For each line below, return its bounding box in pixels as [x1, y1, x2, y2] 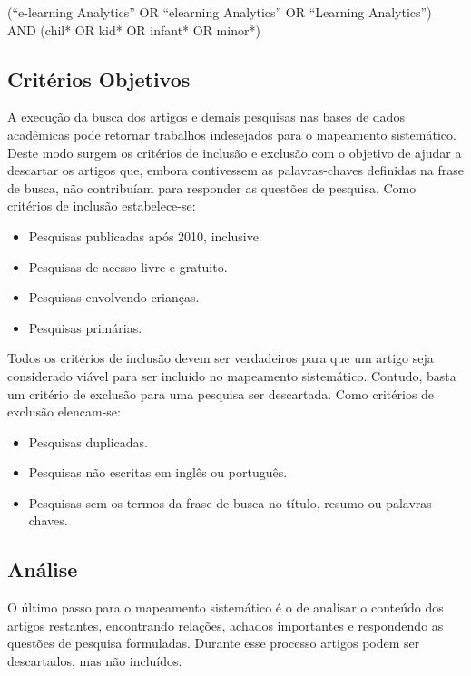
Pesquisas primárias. [28, 318, 142, 337]
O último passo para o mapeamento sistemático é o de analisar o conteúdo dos [7, 598, 444, 617]
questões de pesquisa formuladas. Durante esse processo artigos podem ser [7, 633, 420, 652]
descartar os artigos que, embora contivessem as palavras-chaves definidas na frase [7, 161, 464, 180]
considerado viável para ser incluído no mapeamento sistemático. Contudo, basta [7, 366, 456, 385]
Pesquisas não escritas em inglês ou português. [28, 463, 288, 482]
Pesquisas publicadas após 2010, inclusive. [28, 226, 262, 245]
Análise [7, 555, 78, 583]
